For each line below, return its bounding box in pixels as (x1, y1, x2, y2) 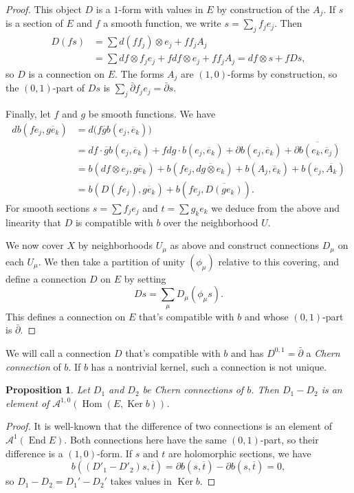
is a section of (5, 16, 63, 30)
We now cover (5, 238, 64, 252)
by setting (124, 271, 166, 285)
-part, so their (260, 432, 319, 446)
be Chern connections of (142, 382, 244, 397)
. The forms (114, 66, 164, 80)
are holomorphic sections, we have (168, 446, 311, 460)
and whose (244, 309, 289, 323)
